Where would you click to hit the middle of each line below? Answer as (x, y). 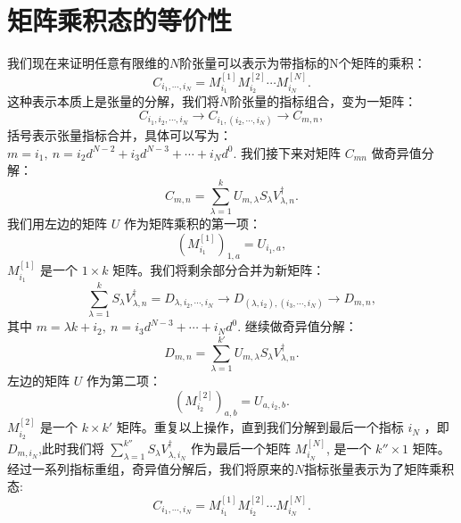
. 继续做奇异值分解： (297, 326)
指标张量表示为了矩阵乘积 (379, 468)
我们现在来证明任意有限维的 (88, 63)
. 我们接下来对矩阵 (287, 152)
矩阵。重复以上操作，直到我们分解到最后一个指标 (260, 427)
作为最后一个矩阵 (240, 448)
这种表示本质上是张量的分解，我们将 (113, 101)
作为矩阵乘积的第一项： (192, 224)
